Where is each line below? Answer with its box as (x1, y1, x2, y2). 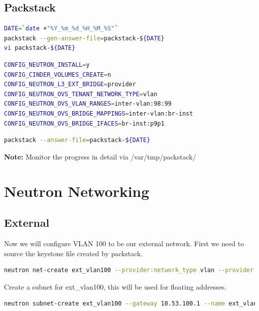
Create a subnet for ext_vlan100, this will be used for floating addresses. (4, 281, 227, 292)
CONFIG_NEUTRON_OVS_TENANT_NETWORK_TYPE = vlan (4, 90, 157, 98)
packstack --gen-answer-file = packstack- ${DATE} (4, 34, 165, 42)
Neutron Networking (4, 180, 149, 201)
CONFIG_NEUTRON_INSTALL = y (4, 61, 90, 68)
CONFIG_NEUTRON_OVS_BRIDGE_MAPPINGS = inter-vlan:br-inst (4, 110, 193, 117)
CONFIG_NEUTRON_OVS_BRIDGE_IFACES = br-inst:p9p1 (4, 120, 165, 127)
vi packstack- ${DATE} (4, 44, 76, 52)
